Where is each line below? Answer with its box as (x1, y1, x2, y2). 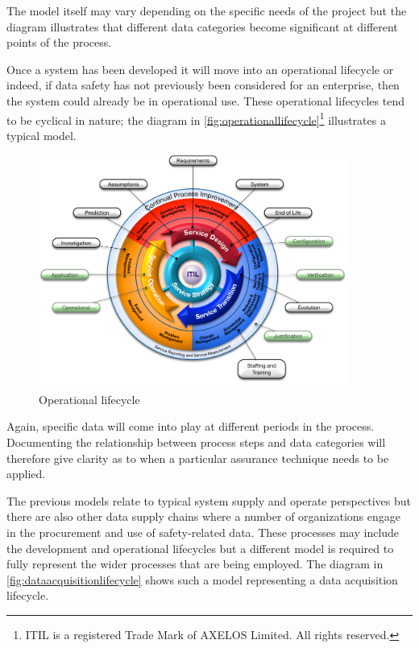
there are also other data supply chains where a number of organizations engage (6, 508, 400, 525)
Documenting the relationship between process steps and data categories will (6, 433, 386, 450)
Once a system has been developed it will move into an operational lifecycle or (6, 60, 394, 77)
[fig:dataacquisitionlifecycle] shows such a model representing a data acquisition (6, 571, 398, 588)
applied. (6, 465, 46, 482)
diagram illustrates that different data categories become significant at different (6, 18, 398, 35)
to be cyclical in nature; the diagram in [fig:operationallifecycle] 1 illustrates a (6, 109, 386, 128)
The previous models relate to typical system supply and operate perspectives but (6, 492, 411, 509)
